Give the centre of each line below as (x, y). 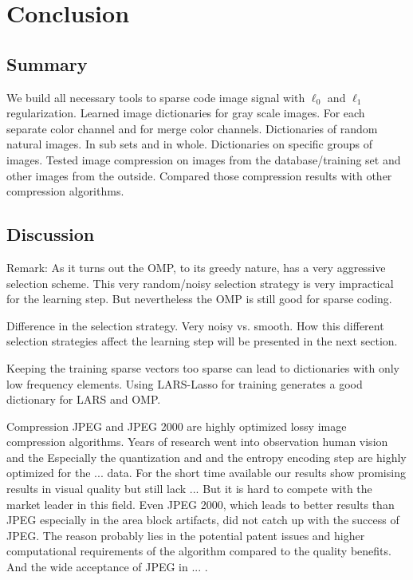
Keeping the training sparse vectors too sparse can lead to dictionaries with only (203, 367)
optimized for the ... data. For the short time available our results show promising (206, 473)
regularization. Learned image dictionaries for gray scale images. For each (186, 113)
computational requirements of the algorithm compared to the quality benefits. (199, 551)
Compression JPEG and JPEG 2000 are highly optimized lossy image (177, 426)
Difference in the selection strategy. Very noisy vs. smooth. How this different (195, 325)
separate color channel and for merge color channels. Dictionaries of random (192, 128)
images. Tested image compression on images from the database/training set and (204, 159)
